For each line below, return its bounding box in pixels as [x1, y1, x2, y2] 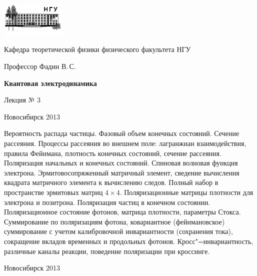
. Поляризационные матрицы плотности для [119, 186, 253, 197]
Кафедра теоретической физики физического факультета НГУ [4, 44, 191, 54]
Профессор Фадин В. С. [4, 61, 76, 71]
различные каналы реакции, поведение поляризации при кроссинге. [4, 245, 210, 256]
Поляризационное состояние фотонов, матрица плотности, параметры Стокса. [4, 206, 241, 217]
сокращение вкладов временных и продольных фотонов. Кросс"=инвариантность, [4, 235, 253, 246]
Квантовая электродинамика [4, 77, 97, 88]
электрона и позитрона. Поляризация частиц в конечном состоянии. [4, 196, 210, 207]
